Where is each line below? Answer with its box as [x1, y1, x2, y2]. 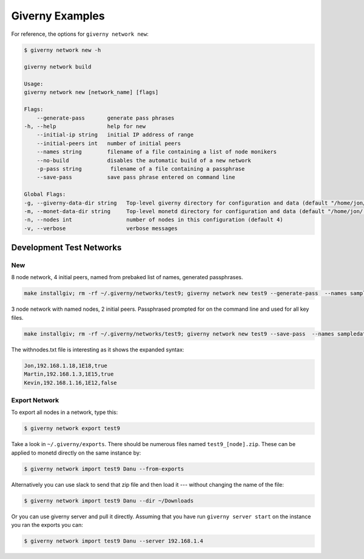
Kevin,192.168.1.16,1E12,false [24, 379, 118, 386]
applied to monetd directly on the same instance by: [11, 449, 141, 456]
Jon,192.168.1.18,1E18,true [24, 362, 107, 369]
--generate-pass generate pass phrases [36, 114, 175, 121]
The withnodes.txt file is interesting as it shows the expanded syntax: [11, 346, 184, 353]
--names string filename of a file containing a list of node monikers [36, 149, 277, 155]
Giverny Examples [11, 9, 106, 22]
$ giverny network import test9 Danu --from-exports [24, 465, 184, 472]
